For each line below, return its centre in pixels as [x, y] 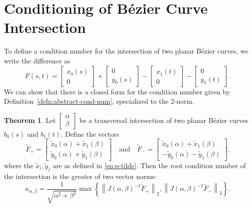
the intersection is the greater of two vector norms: [80, 176]
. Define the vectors [90, 134]
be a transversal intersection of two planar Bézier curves [164, 120]
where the [19, 165]
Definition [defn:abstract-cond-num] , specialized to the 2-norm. [99, 101]
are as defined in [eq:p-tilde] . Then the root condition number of [149, 165]
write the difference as [37, 60]
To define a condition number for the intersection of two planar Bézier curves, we [126, 51]
